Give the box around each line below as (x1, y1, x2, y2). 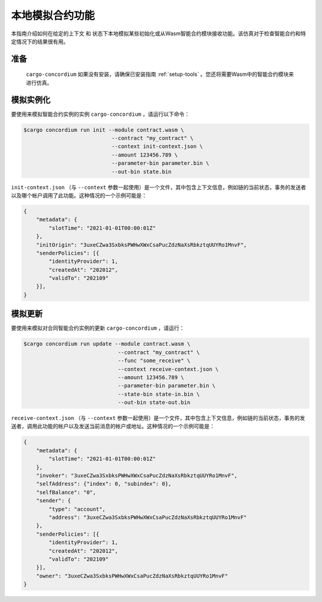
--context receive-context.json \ (117, 365, 219, 373)
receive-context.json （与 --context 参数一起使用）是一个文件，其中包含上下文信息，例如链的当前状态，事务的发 (11, 414, 305, 422)
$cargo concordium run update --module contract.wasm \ (23, 340, 191, 348)
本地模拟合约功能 (11, 9, 95, 22)
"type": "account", (48, 505, 106, 512)
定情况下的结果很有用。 (11, 38, 69, 45)
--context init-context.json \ (111, 143, 203, 150)
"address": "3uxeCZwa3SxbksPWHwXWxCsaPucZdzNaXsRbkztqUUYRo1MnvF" (48, 514, 247, 521)
